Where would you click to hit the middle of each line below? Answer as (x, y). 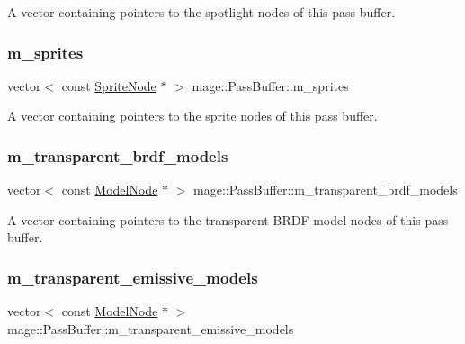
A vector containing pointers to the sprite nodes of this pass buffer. (192, 116)
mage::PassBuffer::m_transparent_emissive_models (151, 328)
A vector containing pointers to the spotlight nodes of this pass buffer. (201, 12)
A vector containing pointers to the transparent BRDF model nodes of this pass (228, 219)
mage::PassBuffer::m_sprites (270, 85)
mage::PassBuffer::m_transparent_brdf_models (326, 190)
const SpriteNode (109, 85)
